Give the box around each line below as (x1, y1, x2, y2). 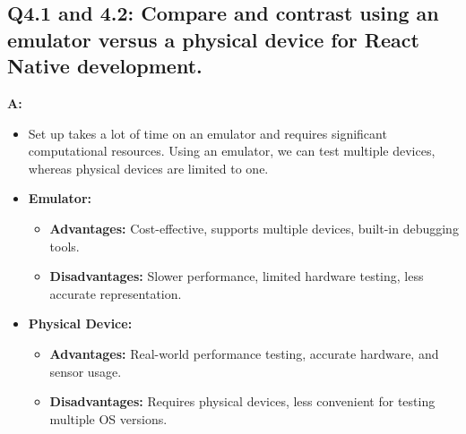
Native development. (7, 52, 203, 80)
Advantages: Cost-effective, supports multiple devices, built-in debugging (49, 218, 459, 237)
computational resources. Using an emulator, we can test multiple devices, (28, 141, 436, 160)
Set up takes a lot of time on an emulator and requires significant (28, 123, 387, 142)
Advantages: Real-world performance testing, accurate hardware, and (49, 344, 439, 362)
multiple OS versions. (49, 409, 168, 428)
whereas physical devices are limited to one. (28, 158, 269, 177)
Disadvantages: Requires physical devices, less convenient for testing (49, 392, 436, 411)
